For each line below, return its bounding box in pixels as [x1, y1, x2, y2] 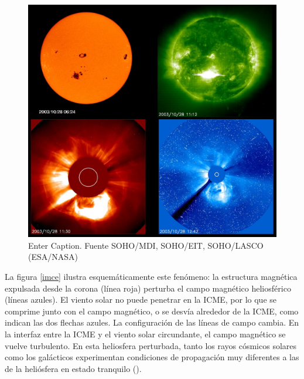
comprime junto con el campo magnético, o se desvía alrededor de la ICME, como [5, 304, 299, 317]
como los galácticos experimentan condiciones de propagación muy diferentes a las [5, 351, 299, 363]
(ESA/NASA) [28, 251, 78, 263]
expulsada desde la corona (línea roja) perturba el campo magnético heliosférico [5, 282, 291, 294]
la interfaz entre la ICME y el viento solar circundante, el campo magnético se [5, 328, 286, 340]
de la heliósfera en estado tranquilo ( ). [5, 362, 142, 374]
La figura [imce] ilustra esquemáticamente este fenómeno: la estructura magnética [5, 270, 298, 283]
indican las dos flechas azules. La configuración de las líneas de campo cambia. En [5, 316, 299, 329]
